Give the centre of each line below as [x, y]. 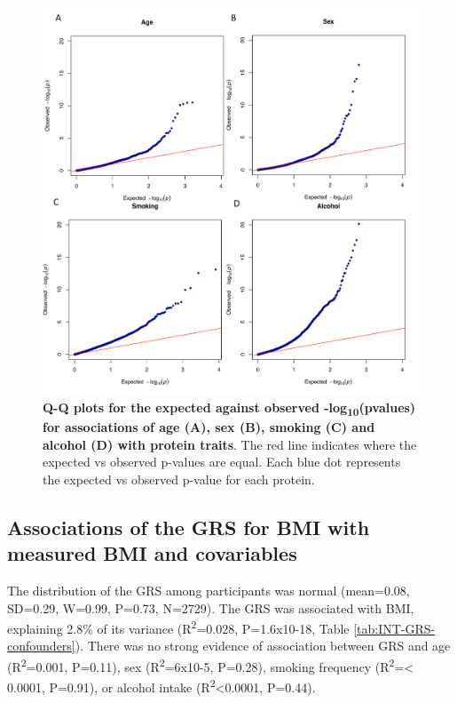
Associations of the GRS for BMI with [189, 527]
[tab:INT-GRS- [394, 628]
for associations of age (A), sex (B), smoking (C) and [209, 427]
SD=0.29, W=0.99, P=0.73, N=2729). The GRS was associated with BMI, [211, 607]
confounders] [41, 646]
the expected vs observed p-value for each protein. [179, 479]
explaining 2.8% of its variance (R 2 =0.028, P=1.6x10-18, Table [178, 627]
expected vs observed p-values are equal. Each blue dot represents [222, 462]
